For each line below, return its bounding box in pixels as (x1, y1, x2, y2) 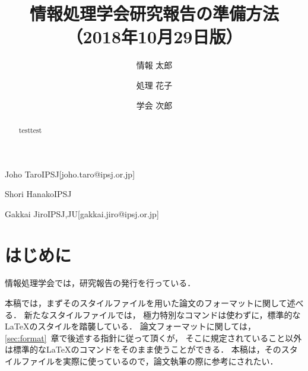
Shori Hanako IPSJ (5, 188, 72, 200)
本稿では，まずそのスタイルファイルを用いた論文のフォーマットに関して (5, 297, 287, 309)
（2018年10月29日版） (66, 24, 243, 49)
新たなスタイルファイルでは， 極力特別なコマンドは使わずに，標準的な (24, 308, 301, 321)
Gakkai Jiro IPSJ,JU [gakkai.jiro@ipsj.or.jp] (5, 207, 159, 220)
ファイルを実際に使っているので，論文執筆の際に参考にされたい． (21, 355, 278, 367)
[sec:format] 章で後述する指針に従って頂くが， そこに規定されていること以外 (5, 331, 302, 344)
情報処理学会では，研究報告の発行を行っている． (5, 277, 196, 289)
